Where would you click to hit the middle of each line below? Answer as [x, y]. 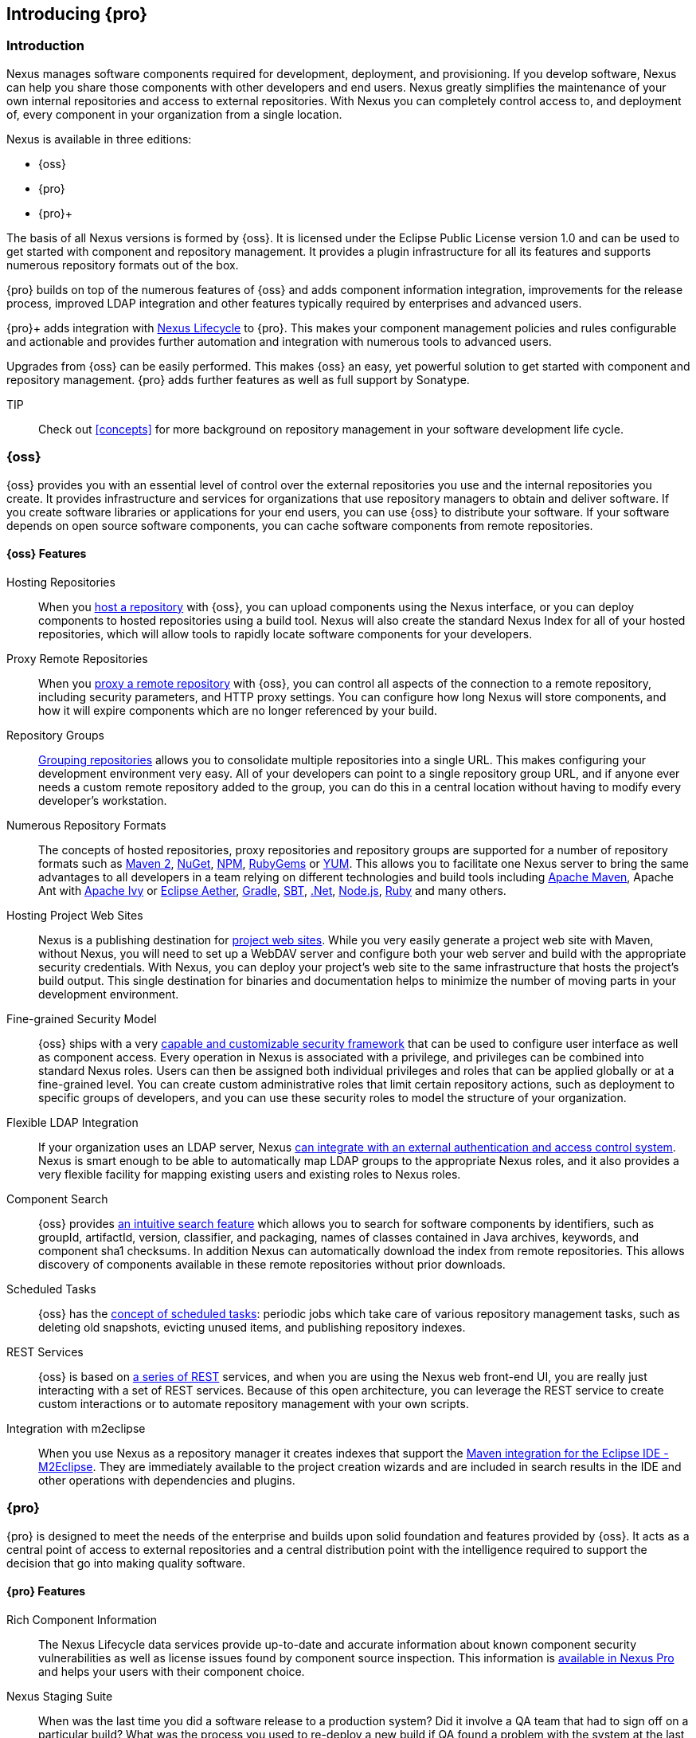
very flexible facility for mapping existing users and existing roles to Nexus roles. [250, 1174]
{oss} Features [47, 554]
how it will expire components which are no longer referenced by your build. [238, 710]
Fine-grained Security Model [82, 1018]
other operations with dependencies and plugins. [167, 1480]
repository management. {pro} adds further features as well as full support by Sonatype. [238, 379]
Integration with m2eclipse [76, 1428]
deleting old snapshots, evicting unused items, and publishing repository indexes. [252, 1327]
